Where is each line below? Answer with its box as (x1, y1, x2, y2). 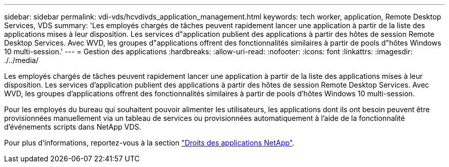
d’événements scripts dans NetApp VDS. (4, 122, 141, 131)
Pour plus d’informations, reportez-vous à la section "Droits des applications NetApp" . (4, 138, 295, 147)
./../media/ (4, 56, 38, 65)
